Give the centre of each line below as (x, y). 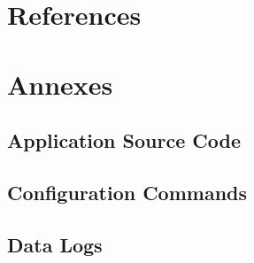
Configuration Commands (127, 192)
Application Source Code (124, 140)
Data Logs (55, 244)
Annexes (60, 84)
